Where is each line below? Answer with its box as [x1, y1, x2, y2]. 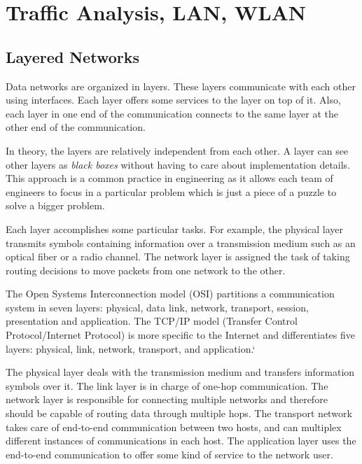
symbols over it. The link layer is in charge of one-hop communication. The [6, 378, 328, 393]
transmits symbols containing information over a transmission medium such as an [6, 235, 356, 250]
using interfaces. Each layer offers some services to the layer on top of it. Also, [6, 92, 341, 107]
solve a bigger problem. [6, 198, 105, 213]
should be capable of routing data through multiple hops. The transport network [6, 406, 352, 421]
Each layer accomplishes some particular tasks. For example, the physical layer [6, 221, 344, 236]
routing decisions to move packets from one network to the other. [6, 262, 286, 277]
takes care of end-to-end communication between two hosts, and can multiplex [6, 419, 342, 434]
